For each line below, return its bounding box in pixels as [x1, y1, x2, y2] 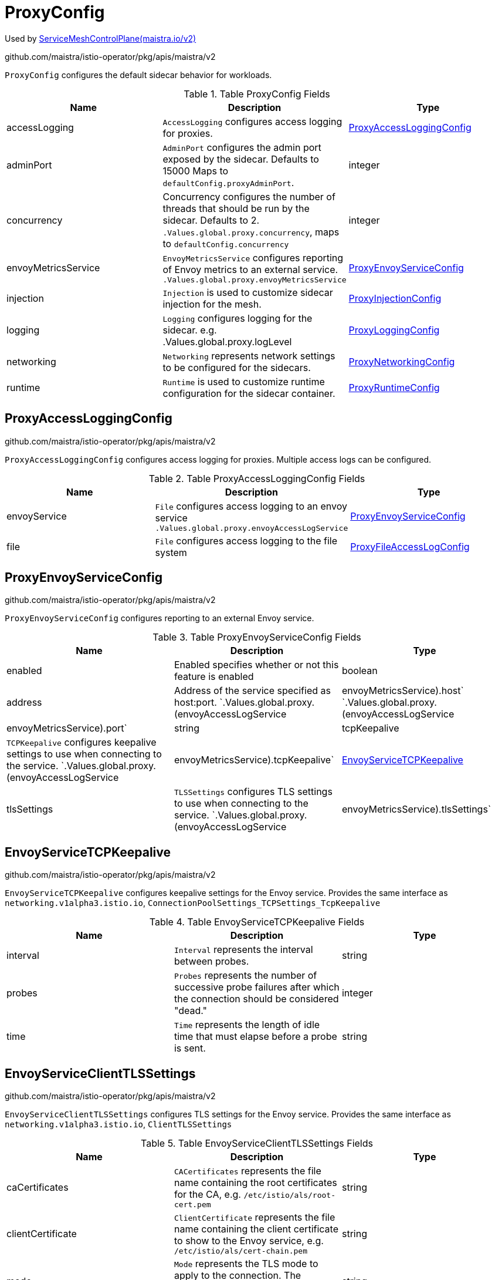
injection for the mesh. [162, 298, 262, 310]
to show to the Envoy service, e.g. [174, 1235, 324, 1247]
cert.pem [174, 1200, 211, 1210]
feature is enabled [174, 671, 254, 683]
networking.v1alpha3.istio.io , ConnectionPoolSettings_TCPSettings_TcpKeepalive [5, 898, 381, 908]
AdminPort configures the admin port [162, 141, 321, 153]
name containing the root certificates [174, 1177, 337, 1189]
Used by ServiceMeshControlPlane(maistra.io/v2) [5, 33, 196, 43]
